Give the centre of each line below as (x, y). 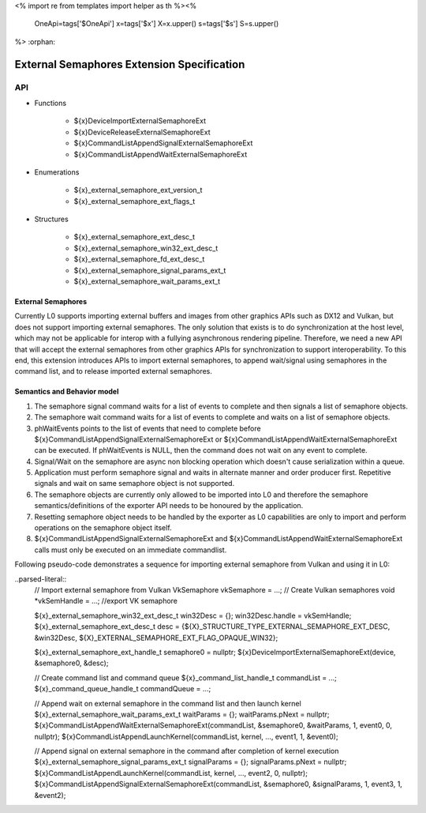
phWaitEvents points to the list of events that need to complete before (148, 428)
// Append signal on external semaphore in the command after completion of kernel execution (187, 751)
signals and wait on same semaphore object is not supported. (135, 484)
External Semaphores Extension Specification (130, 64)
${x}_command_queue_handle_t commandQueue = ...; (123, 689)
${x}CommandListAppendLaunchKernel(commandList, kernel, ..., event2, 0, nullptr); (171, 773)
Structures (51, 219)
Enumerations (57, 172)
